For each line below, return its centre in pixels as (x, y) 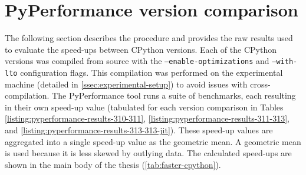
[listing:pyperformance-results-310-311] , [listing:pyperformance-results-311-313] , (147, 118)
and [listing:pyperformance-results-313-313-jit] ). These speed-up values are (139, 130)
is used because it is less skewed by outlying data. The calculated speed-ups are (148, 153)
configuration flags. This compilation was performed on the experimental (152, 72)
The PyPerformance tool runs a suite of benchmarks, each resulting (174, 95)
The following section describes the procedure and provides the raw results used (149, 38)
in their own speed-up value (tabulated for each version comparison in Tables (144, 107)
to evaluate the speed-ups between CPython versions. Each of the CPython (141, 49)
